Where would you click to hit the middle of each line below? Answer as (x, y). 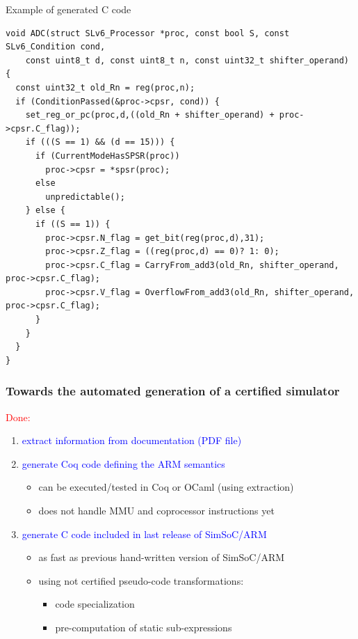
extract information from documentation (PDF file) (132, 440)
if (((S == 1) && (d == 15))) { (100, 142)
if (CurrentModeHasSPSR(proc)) (107, 156)
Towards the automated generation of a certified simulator (173, 391)
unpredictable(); (85, 197)
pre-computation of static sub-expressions (144, 627)
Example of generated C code (68, 9)
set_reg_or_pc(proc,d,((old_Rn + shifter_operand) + (150, 115)
